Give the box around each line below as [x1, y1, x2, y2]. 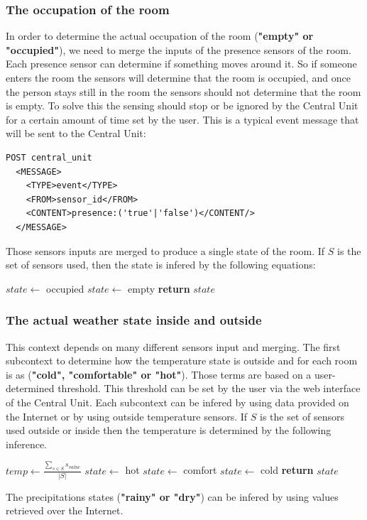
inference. [6, 436, 47, 451]
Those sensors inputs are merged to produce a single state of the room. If [6, 243, 325, 258]
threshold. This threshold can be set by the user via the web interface [57, 381, 361, 396]
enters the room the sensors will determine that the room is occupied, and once [6, 70, 351, 85]
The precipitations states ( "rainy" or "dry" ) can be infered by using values [6, 489, 339, 504]
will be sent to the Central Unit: [6, 126, 146, 141]
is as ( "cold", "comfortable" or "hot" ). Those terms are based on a [6, 367, 312, 381]
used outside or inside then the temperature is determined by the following [6, 423, 332, 438]
